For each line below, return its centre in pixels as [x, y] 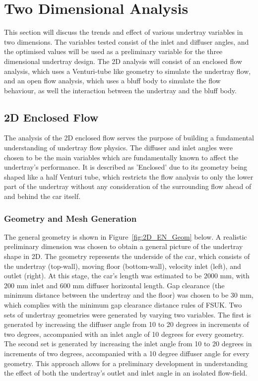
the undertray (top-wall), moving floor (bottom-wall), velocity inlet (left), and [123, 266]
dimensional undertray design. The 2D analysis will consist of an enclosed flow [123, 61]
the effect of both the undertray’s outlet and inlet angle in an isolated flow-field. [126, 373]
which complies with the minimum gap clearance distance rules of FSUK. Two [123, 305]
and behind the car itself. [42, 196]
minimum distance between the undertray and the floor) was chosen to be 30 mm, [129, 295]
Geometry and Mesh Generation [70, 218]
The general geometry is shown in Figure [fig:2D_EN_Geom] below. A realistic [126, 236]
